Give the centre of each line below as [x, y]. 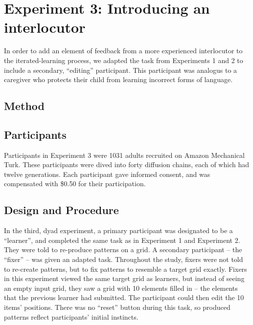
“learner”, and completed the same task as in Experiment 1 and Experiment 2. [122, 240]
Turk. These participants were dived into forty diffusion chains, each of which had [126, 164]
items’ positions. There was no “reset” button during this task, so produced [117, 307]
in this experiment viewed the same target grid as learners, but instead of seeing [124, 278]
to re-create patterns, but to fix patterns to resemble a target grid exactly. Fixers [126, 269]
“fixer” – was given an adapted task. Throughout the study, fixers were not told [124, 259]
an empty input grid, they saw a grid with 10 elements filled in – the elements [121, 288]
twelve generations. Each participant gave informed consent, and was [107, 174]
